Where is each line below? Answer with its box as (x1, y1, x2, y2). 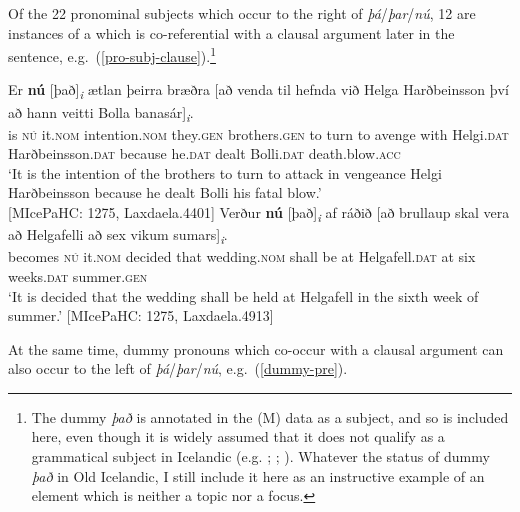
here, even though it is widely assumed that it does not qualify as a (31, 426, 445, 447)
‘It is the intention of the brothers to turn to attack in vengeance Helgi (8, 162, 442, 183)
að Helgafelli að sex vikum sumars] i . (8, 224, 228, 247)
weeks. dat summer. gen (8, 265, 148, 286)
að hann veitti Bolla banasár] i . (8, 101, 194, 125)
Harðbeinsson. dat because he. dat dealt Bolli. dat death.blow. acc (8, 143, 401, 164)
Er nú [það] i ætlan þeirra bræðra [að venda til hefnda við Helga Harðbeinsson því (8, 79, 509, 103)
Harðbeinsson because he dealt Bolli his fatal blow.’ (8, 182, 322, 203)
